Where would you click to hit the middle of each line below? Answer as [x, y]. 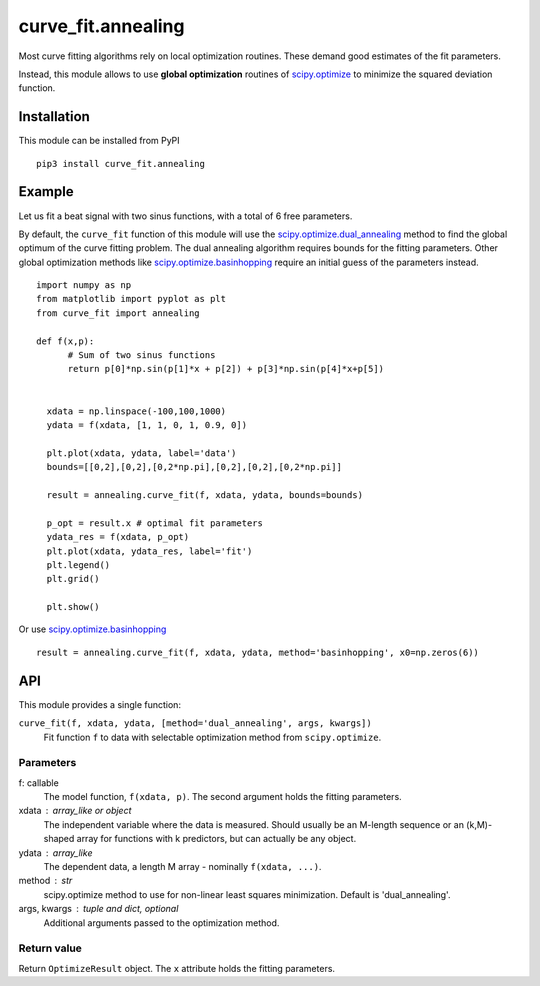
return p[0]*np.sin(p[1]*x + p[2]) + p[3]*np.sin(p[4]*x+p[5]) [226, 369]
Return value [50, 948]
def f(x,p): [65, 341]
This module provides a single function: [100, 704]
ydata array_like [55, 852]
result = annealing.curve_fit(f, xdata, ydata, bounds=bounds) [205, 494]
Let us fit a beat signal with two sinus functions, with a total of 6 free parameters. [185, 216]
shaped [59, 839]
